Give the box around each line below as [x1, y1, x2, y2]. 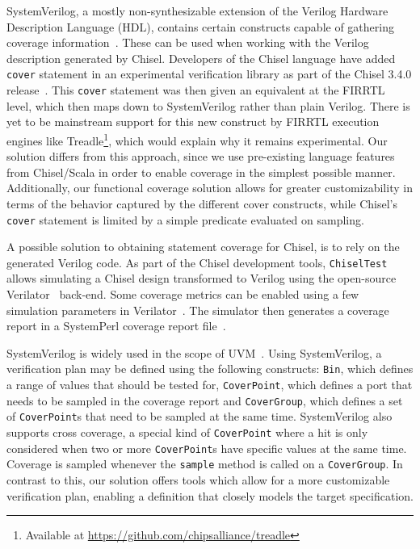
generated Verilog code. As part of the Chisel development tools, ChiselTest [6, 254, 388, 270]
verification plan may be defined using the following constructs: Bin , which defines [6, 360, 414, 377]
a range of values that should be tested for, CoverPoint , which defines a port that [6, 376, 413, 393]
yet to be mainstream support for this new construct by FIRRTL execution [6, 113, 380, 130]
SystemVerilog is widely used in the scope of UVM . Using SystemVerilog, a [6, 344, 382, 361]
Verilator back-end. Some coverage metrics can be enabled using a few [6, 286, 359, 302]
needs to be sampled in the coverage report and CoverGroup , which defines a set [6, 392, 403, 409]
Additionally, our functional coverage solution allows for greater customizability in [6, 179, 413, 196]
